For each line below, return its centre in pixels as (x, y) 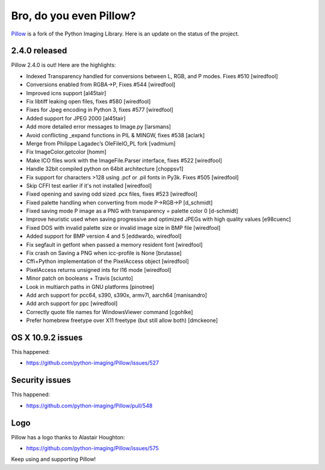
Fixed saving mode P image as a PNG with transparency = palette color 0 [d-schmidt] (132, 211)
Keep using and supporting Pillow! (54, 459)
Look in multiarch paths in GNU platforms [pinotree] (90, 286)
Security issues (41, 380)
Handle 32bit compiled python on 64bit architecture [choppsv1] (105, 169)
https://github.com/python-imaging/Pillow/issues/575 (92, 448)
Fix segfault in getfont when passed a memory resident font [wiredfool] (114, 244)
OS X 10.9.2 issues (47, 337)
